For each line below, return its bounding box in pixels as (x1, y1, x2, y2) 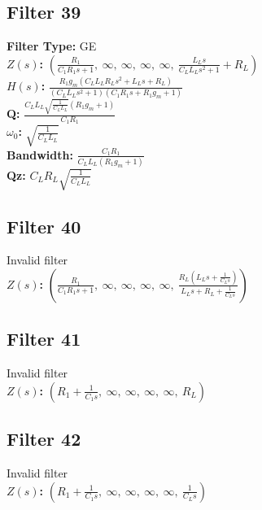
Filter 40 (7, 213, 81, 238)
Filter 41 (7, 326, 81, 351)
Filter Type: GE (7, 37, 97, 54)
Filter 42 (7, 426, 81, 451)
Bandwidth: (7, 146, 73, 163)
